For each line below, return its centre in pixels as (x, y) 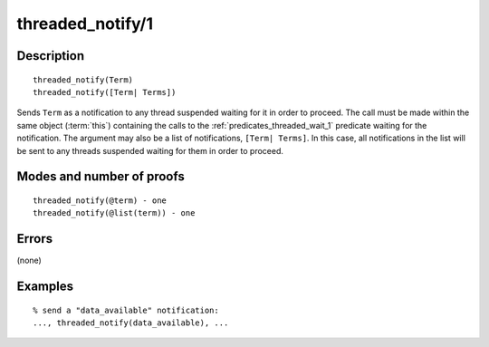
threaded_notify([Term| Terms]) (105, 92)
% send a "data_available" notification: (126, 310)
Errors (35, 239)
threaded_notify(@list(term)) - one (114, 213)
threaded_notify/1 (85, 24)
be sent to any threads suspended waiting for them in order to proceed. (150, 150)
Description (51, 56)
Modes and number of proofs (101, 177)
